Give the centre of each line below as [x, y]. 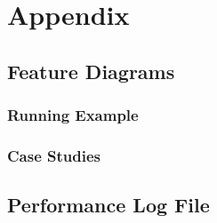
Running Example [73, 115]
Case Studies [54, 155]
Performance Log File [108, 205]
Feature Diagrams [91, 71]
